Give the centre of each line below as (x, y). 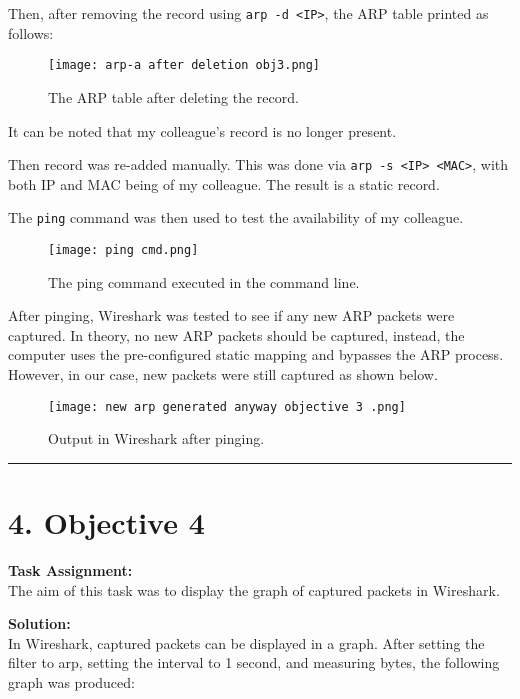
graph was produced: (71, 681)
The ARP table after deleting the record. (173, 96)
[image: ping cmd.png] (123, 250)
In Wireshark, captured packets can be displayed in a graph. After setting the (246, 642)
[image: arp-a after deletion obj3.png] (184, 65)
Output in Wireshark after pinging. (156, 438)
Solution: (39, 623)
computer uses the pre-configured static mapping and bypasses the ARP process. (256, 354)
